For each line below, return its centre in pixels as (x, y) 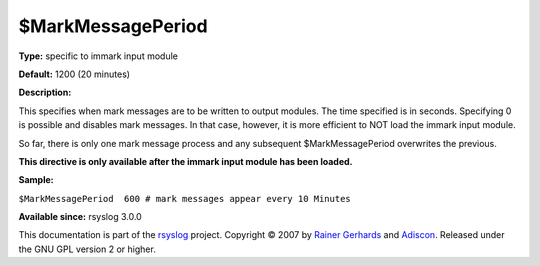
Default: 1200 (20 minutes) (74, 74)
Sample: (36, 180)
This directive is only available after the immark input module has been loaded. (186, 161)
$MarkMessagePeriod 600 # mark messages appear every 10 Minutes (185, 198)
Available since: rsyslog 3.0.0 (80, 217)
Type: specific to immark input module (98, 56)
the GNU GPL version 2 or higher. (87, 249)
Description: (45, 92)
